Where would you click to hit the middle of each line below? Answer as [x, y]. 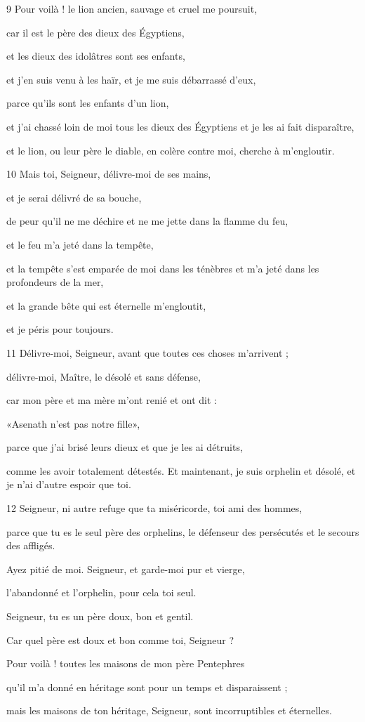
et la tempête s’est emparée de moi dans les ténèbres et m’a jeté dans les [163, 268]
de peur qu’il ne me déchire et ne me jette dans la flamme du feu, [147, 221]
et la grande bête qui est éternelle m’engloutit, [106, 305]
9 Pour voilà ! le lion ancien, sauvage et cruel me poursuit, [132, 8]
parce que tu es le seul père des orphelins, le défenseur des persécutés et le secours [183, 531]
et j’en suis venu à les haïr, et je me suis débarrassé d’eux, [131, 79]
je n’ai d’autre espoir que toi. [69, 484]
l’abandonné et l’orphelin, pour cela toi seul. [101, 592]
